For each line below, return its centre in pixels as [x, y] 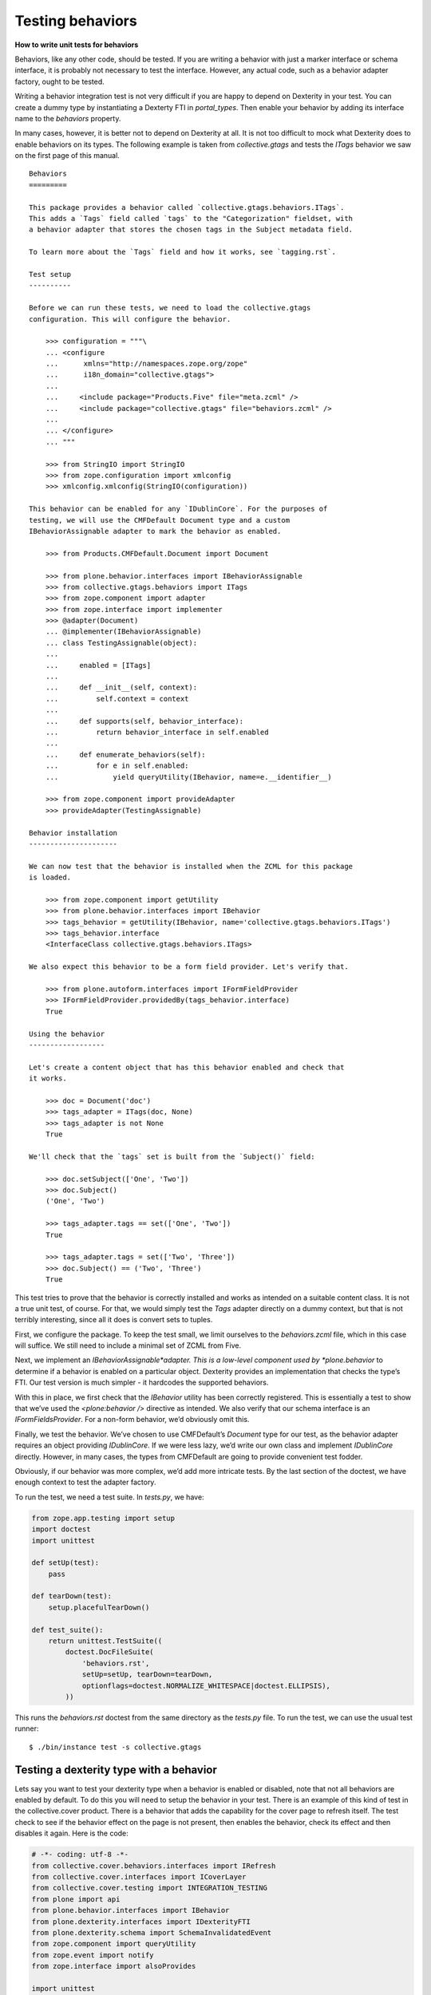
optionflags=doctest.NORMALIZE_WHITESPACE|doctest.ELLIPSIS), [206, 1685]
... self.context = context [117, 699]
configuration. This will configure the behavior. [130, 319]
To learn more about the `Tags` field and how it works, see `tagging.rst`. [183, 252]
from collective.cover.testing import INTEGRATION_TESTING [149, 1888]
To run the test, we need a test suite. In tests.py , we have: [109, 1497]
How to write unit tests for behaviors [77, 45]
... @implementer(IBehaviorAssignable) [123, 632]
